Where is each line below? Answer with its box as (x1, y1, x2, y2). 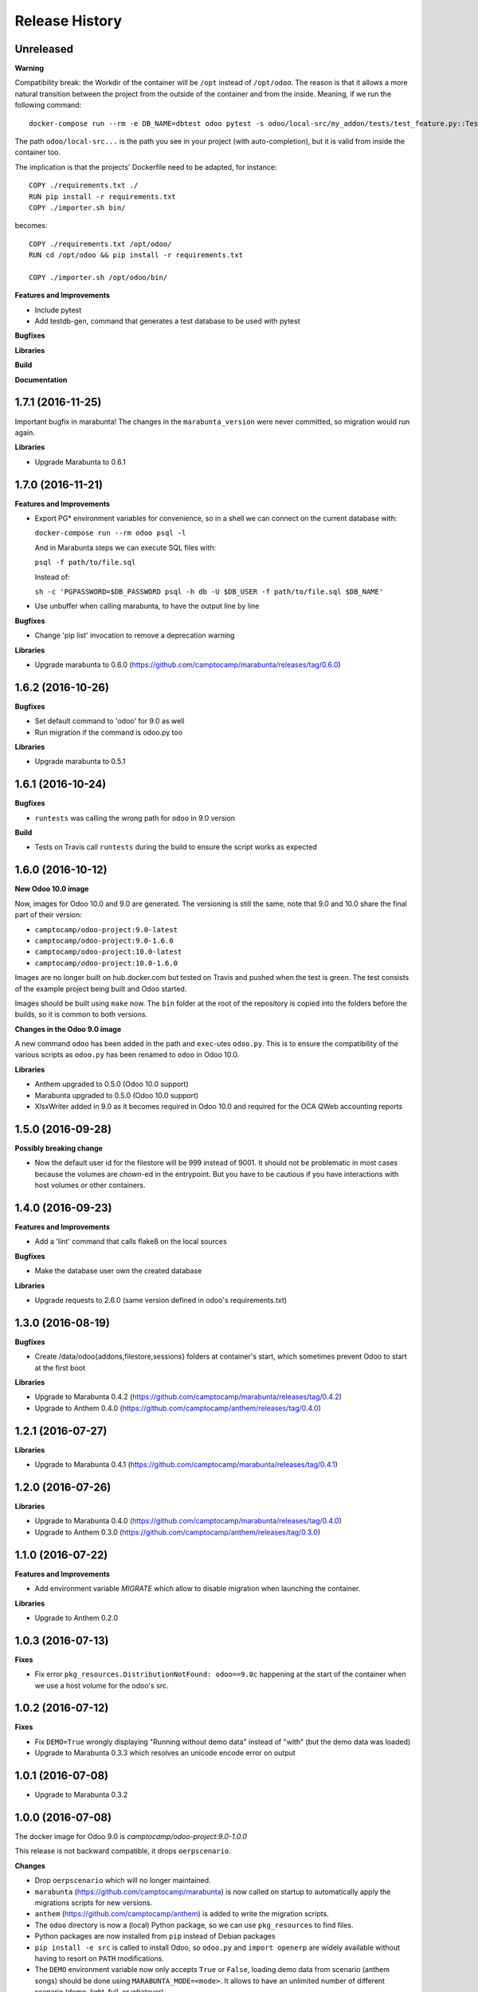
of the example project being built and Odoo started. (14, 984, 187, 994)
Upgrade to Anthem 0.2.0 (34, 1613, 119, 1622)
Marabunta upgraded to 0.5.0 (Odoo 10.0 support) (34, 1090, 199, 1100)
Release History (14, 12, 123, 29)
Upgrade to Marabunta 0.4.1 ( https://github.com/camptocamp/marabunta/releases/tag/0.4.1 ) (34, 1460, 339, 1469)
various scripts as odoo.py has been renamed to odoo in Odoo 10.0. (14, 1050, 240, 1060)
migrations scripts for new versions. (34, 1898, 153, 1908)
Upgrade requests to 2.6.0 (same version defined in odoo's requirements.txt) (34, 1295, 287, 1304)
